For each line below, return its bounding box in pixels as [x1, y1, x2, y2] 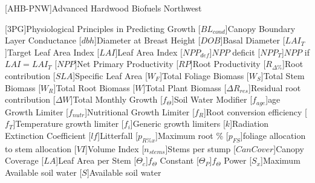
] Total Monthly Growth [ [70, 93, 163, 106]
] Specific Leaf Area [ [73, 69, 148, 82]
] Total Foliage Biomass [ [160, 69, 249, 82]
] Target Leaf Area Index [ [5, 45, 100, 58]
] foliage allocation [240, 129, 306, 141]
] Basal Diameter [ [220, 34, 285, 47]
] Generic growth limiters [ [130, 117, 226, 130]
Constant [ [160, 154, 199, 167]
